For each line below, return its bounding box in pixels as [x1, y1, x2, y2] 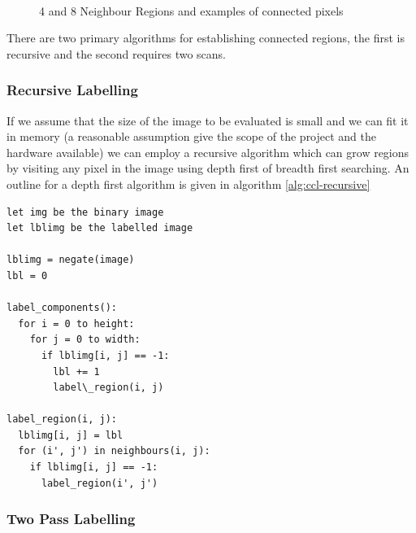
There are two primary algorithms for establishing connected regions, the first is [6, 29, 405, 46]
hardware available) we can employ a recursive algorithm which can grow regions [6, 143, 409, 160]
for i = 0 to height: [18, 317, 135, 330]
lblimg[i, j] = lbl [18, 429, 123, 441]
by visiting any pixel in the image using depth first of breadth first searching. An [6, 159, 409, 177]
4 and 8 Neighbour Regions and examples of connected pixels [39, 2, 344, 19]
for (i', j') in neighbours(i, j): [18, 445, 210, 457]
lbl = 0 [6, 269, 48, 282]
